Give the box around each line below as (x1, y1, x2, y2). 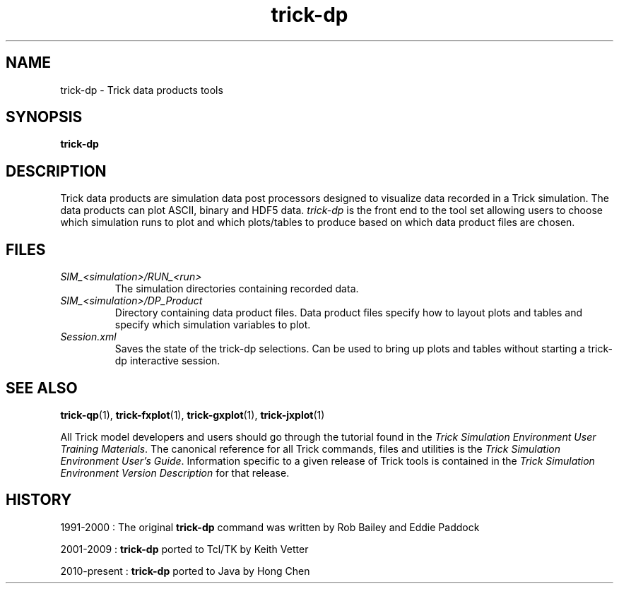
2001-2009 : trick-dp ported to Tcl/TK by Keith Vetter (60, 542, 309, 555)
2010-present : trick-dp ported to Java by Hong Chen (60, 564, 310, 577)
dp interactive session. (114, 355, 220, 367)
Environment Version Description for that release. (60, 466, 290, 479)
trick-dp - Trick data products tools (60, 83, 223, 96)
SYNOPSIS (6, 108, 83, 126)
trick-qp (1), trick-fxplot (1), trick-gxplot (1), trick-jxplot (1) (60, 408, 325, 421)
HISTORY (6, 491, 72, 509)
